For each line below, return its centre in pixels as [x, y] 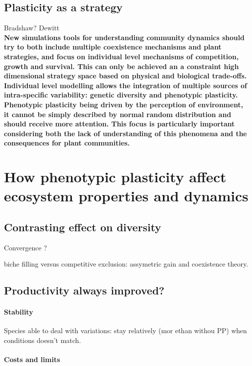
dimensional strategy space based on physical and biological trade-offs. [126, 76]
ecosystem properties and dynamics [126, 196]
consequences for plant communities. [67, 143]
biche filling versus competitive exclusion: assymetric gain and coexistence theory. [126, 264]
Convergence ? [25, 247]
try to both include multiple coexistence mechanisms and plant [113, 47]
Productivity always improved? [84, 290]
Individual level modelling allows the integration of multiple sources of [126, 85]
